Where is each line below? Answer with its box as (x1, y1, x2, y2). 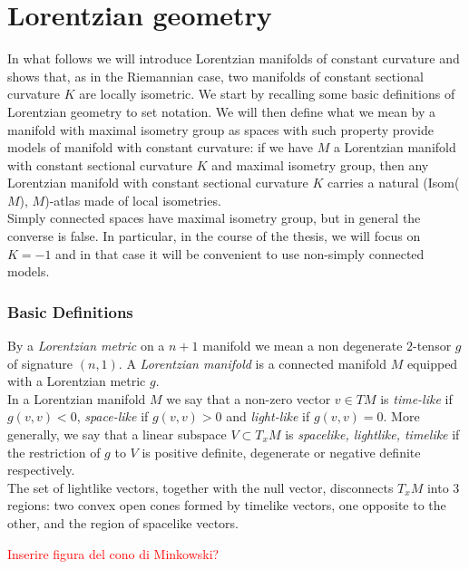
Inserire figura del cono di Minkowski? (7, 544, 220, 563)
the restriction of (7, 442, 101, 461)
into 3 (426, 477, 460, 497)
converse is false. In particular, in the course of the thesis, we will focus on (7, 227, 421, 246)
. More (383, 407, 420, 426)
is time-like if (380, 389, 453, 408)
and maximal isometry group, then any (211, 155, 429, 174)
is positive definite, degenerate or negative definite (142, 442, 421, 461)
